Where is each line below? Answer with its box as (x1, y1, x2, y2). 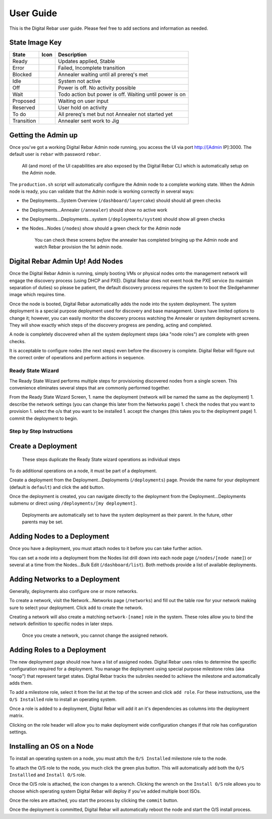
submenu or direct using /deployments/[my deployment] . (9, 500, 137, 507)
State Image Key (9, 38, 62, 47)
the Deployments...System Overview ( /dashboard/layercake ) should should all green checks (22, 197, 221, 204)
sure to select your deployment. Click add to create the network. (9, 605, 143, 611)
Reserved (12, 104, 35, 111)
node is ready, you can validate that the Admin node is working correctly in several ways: (9, 188, 194, 194)
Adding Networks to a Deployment (9, 575, 120, 583)
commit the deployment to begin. (9, 415, 78, 421)
